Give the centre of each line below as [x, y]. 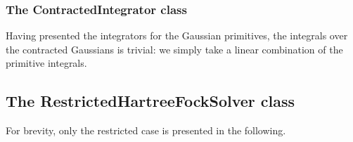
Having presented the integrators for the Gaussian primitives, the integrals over [177, 35]
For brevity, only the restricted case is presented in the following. [146, 130]
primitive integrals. [46, 63]
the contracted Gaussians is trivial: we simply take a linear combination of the [174, 49]
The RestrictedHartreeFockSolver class [150, 101]
